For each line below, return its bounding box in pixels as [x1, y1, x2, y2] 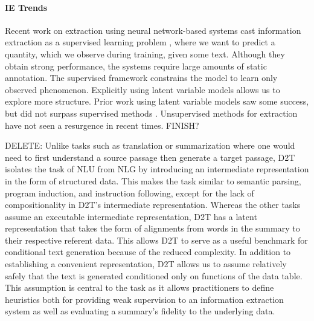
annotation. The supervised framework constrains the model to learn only [5, 71, 278, 84]
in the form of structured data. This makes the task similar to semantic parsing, [5, 174, 301, 187]
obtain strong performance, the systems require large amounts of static [5, 59, 267, 72]
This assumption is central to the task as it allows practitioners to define [5, 281, 274, 294]
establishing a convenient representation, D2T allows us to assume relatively [5, 258, 287, 270]
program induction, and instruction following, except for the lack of [5, 186, 254, 199]
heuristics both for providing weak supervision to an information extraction [5, 293, 284, 305]
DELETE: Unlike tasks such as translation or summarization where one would [5, 139, 295, 152]
